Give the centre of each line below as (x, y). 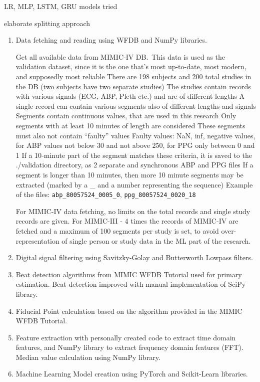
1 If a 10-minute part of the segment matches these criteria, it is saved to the (134, 155)
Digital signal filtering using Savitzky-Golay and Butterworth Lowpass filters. (134, 257)
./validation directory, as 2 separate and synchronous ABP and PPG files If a (134, 165)
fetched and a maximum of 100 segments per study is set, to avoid (117, 230)
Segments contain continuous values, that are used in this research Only (126, 116)
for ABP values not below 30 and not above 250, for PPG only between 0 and (135, 145)
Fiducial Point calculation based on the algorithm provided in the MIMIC (129, 311)
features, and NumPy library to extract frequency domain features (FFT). (129, 347)
